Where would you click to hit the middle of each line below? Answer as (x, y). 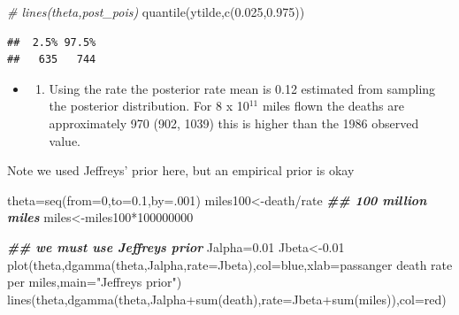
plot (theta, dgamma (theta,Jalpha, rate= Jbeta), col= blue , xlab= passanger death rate (230, 264)
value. (65, 140)
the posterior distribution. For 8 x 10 (149, 106)
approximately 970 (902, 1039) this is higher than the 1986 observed (234, 123)
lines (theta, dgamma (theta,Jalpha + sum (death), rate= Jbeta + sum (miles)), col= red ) (227, 299)
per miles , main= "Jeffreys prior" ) (95, 282)
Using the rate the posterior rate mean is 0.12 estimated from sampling (242, 88)
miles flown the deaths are (333, 106)
